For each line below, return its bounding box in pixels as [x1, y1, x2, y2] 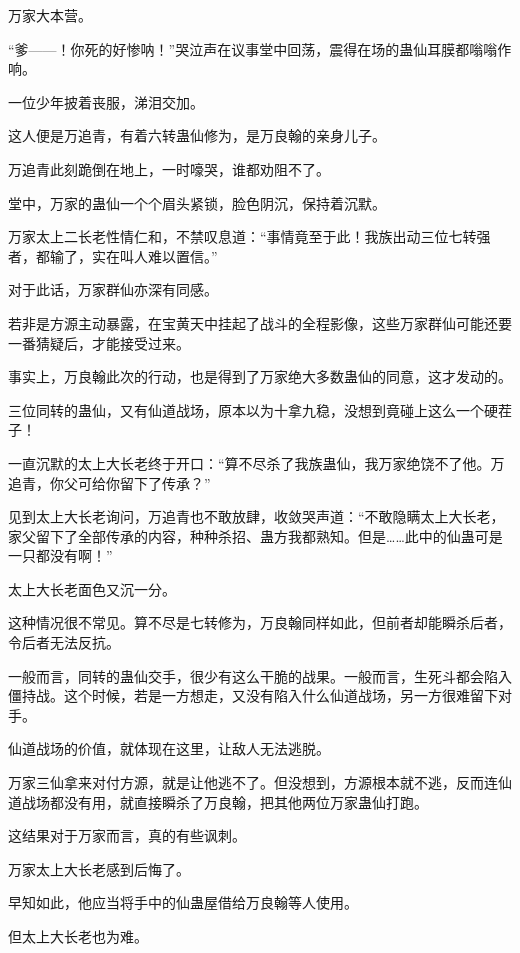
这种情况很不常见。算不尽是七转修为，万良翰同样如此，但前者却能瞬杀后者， [8, 612, 512, 633]
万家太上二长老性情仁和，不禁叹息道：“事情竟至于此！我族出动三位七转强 [8, 226, 491, 247]
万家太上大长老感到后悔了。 [8, 858, 190, 879]
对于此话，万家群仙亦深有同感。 [8, 279, 218, 300]
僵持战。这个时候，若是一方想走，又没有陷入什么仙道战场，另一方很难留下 [8, 685, 498, 706]
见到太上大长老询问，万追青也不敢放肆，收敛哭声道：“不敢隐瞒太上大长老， [8, 506, 505, 527]
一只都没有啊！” [8, 545, 113, 566]
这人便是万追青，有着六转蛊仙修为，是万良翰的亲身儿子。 [8, 125, 386, 146]
